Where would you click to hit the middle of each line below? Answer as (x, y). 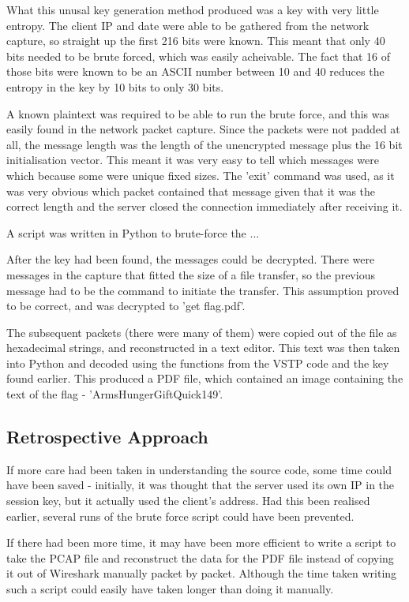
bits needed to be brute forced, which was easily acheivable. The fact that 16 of (198, 56)
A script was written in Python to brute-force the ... (133, 232)
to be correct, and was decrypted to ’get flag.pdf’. (126, 306)
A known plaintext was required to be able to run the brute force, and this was (198, 113)
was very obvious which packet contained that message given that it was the (191, 191)
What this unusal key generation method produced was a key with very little (193, 9)
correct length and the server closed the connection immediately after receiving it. (204, 206)
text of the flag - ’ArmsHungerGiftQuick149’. (115, 394)
